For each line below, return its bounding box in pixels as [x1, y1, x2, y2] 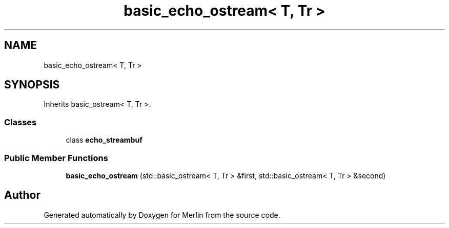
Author [4, 189, 40, 202]
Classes [4, 117, 37, 127]
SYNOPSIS [4, 78, 60, 92]
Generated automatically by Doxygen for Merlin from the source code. [44, 210, 280, 219]
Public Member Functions [4, 152, 108, 163]
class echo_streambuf [66, 135, 142, 145]
